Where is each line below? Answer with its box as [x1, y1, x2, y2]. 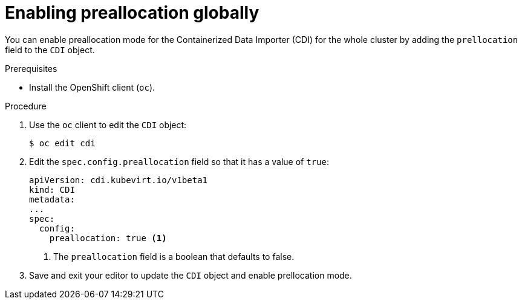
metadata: [29, 194, 75, 204]
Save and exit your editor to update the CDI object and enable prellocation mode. [29, 270, 352, 280]
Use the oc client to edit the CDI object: [29, 119, 187, 130]
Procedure [5, 100, 47, 111]
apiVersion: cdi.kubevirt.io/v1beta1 [29, 175, 208, 185]
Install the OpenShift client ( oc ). [29, 82, 155, 92]
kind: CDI [29, 184, 75, 195]
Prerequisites [5, 63, 57, 74]
